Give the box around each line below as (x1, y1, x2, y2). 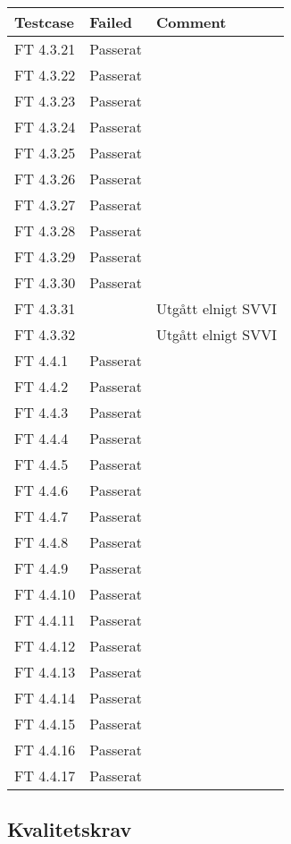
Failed (89, 12, 133, 32)
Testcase (14, 12, 74, 32)
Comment (155, 12, 227, 32)
